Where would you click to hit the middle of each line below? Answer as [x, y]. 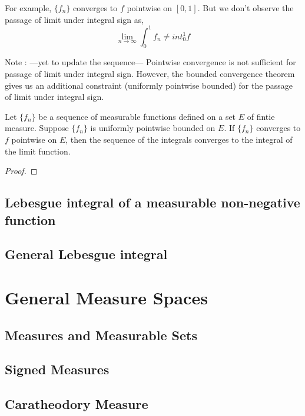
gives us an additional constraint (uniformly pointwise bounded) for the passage [149, 85]
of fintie [261, 116]
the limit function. [38, 151]
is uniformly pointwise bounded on [153, 128]
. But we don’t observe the [246, 8]
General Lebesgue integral [86, 254]
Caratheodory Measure [77, 404]
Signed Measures [57, 369]
